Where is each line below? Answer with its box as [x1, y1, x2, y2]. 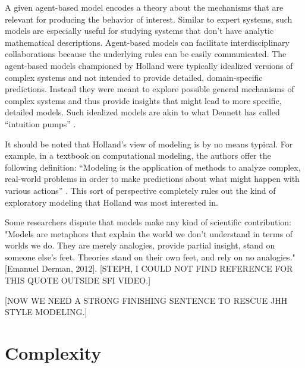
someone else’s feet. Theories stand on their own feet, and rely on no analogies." [5, 250, 295, 263]
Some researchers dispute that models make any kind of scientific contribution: [5, 216, 291, 228]
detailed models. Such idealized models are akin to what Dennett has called [5, 106, 280, 118]
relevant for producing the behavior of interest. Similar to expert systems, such [5, 12, 293, 25]
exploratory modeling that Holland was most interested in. [5, 196, 218, 208]
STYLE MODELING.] [5, 306, 87, 318]
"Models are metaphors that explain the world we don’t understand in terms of [5, 227, 293, 240]
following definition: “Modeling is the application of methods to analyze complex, [5, 161, 301, 173]
